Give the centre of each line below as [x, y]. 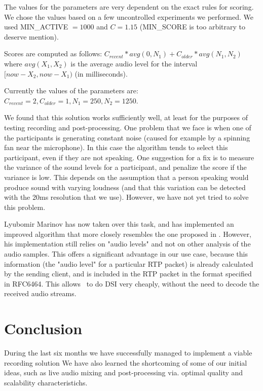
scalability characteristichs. [46, 382]
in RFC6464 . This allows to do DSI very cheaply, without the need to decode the [132, 283]
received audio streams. [40, 293]
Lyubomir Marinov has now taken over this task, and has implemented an [119, 224]
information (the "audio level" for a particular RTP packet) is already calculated [129, 263]
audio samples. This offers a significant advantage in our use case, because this [126, 254]
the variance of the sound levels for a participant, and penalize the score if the [125, 167]
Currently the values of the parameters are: [71, 91]
